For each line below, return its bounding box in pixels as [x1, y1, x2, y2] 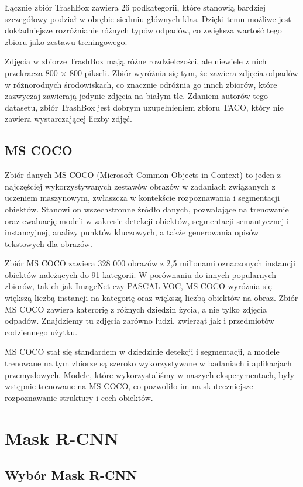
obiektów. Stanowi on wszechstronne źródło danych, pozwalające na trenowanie [5, 203, 289, 215]
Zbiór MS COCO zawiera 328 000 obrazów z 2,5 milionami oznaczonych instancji [5, 257, 295, 269]
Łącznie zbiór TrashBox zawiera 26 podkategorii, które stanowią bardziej [5, 1, 266, 13]
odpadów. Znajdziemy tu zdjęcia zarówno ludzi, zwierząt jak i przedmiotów [5, 314, 274, 327]
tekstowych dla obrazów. [5, 237, 92, 249]
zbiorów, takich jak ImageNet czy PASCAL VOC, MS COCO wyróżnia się [5, 280, 272, 292]
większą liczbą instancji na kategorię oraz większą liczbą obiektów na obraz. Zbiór [5, 291, 298, 304]
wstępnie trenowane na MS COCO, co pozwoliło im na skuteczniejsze [5, 380, 253, 392]
